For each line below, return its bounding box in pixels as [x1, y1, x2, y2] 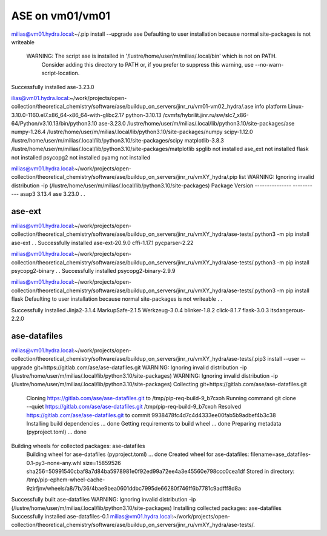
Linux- [288, 103, 304, 110]
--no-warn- [254, 61, 284, 68]
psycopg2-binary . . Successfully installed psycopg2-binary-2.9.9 [11, 267, 176, 275]
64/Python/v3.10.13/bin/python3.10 [11, 120, 97, 127]
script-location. [41, 70, 80, 77]
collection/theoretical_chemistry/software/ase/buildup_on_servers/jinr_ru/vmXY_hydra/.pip [11, 173, 238, 181]
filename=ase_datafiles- [250, 451, 311, 458]
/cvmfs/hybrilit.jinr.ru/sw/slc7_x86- [162, 111, 249, 118]
